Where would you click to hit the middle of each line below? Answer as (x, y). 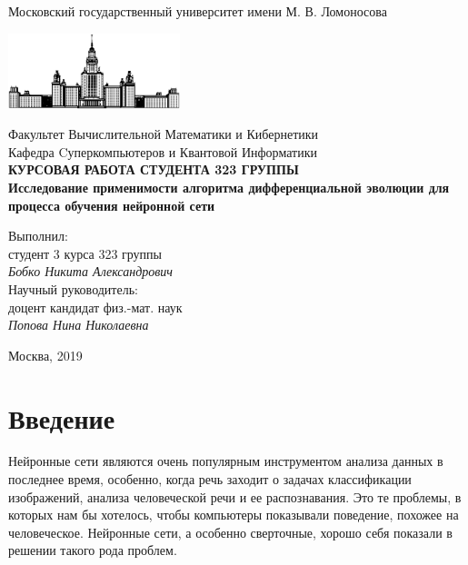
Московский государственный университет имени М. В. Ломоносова (198, 11)
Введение (62, 417)
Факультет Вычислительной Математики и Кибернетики (164, 134)
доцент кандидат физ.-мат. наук (95, 307)
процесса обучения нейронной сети (112, 205)
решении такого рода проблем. (93, 550)
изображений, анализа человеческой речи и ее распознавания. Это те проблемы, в (235, 496)
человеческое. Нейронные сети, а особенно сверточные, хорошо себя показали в (230, 532)
